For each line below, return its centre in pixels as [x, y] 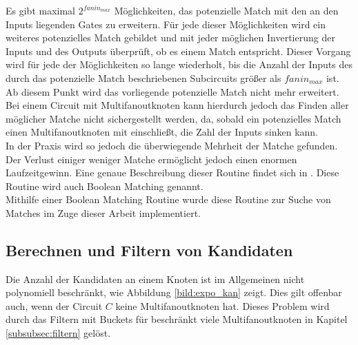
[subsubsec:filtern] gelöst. [58, 333]
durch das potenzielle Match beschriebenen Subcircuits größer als [143, 77]
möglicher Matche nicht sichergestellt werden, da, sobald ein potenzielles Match [173, 118]
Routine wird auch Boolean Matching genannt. [105, 186]
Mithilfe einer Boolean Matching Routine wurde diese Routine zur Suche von [168, 199]
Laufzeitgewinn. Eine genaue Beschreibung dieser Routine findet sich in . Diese [172, 172]
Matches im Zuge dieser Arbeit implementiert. [103, 212]
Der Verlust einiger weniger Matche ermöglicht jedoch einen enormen [151, 159]
